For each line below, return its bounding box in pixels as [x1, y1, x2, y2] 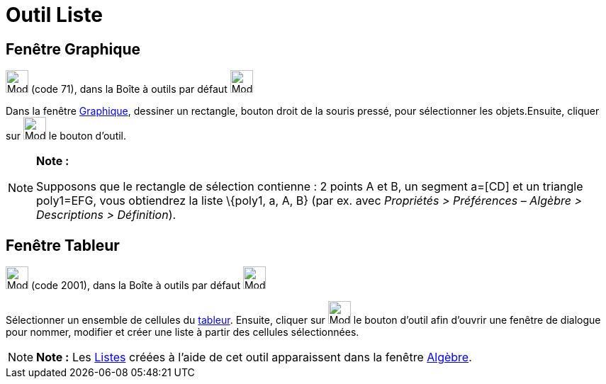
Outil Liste [6, 3, 103, 27]
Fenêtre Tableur [6, 236, 120, 254]
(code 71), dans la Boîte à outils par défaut [30, 83, 228, 96]
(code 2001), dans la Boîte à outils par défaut [30, 279, 240, 292]
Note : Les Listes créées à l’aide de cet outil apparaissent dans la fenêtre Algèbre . [36, 350, 472, 365]
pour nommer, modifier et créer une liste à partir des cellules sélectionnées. [6, 326, 359, 339]
